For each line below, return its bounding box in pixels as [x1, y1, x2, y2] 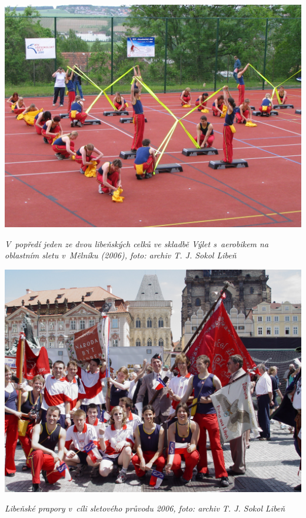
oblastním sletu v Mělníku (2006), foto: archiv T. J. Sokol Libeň [5, 249, 237, 261]
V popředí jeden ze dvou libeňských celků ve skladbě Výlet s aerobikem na [5, 237, 269, 250]
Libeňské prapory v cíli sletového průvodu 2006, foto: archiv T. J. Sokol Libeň [5, 502, 285, 514]
